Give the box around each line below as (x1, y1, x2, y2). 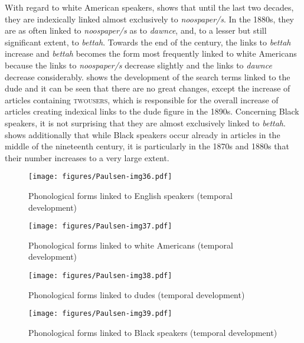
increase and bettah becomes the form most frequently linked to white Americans (5, 47, 297, 60)
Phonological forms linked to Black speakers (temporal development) (28, 326, 277, 338)
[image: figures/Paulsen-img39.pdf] (28, 309, 172, 318)
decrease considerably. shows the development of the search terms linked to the (5, 70, 290, 83)
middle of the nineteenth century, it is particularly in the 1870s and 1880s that (5, 140, 289, 152)
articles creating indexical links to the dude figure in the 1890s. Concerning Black (5, 105, 299, 117)
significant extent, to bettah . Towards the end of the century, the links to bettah (5, 35, 291, 48)
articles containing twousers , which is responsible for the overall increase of (5, 93, 279, 106)
